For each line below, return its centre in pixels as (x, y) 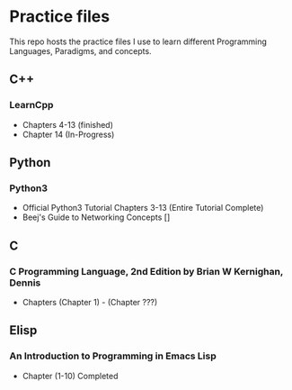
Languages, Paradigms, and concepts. (80, 50)
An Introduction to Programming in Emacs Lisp (113, 356)
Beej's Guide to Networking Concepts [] (96, 217)
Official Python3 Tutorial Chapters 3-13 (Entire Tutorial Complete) (143, 208)
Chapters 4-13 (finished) (68, 124)
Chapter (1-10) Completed (70, 376)
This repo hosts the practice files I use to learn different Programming (138, 41)
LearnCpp (31, 105)
